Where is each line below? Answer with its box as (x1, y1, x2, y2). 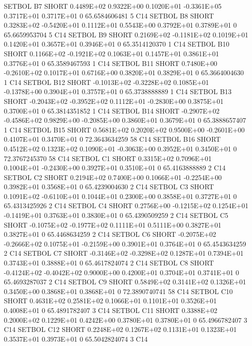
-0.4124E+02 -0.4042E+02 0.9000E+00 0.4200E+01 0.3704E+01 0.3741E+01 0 (4, 267, 239, 277)
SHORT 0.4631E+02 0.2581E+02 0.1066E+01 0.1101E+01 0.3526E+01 (4, 296, 217, 306)
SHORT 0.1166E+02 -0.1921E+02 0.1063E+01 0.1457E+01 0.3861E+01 (4, 48, 219, 58)
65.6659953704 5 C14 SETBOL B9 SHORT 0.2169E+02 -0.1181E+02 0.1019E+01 (4, 29, 249, 39)
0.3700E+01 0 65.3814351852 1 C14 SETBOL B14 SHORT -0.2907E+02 (4, 105, 219, 115)
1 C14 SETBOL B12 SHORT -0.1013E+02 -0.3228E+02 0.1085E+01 (4, 77, 209, 87)
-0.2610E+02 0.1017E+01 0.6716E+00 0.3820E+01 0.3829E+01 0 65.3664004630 (4, 67, 244, 78)
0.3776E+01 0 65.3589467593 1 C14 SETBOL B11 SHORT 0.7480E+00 (4, 58, 218, 68)
